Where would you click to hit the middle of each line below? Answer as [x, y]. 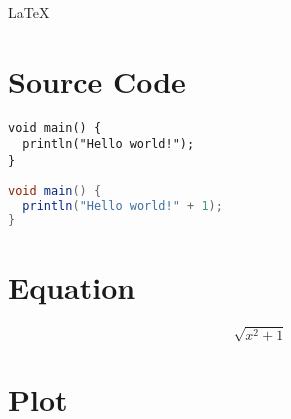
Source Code [97, 80]
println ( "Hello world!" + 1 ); [122, 205]
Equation [72, 286]
